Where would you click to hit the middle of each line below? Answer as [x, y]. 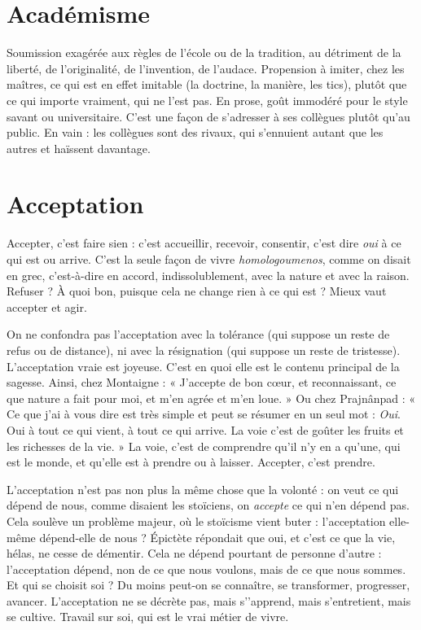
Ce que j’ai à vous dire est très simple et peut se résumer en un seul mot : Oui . [204, 414]
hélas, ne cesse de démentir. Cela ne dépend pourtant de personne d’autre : [194, 553]
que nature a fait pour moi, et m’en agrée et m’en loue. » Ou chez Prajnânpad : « [211, 398]
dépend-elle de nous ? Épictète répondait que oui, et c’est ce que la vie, [217, 537]
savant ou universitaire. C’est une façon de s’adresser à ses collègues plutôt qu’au [208, 116]
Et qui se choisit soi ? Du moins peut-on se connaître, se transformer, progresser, [208, 585]
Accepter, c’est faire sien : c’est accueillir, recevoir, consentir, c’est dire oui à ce [204, 243]
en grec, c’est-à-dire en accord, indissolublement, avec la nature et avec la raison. [208, 275]
